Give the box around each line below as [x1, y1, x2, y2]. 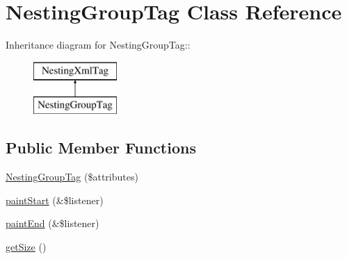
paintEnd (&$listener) [6, 216, 99, 231]
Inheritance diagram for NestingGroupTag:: [6, 37, 191, 52]
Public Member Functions [6, 137, 196, 158]
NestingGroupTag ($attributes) [6, 169, 138, 184]
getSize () [6, 239, 47, 253]
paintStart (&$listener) [6, 192, 104, 207]
